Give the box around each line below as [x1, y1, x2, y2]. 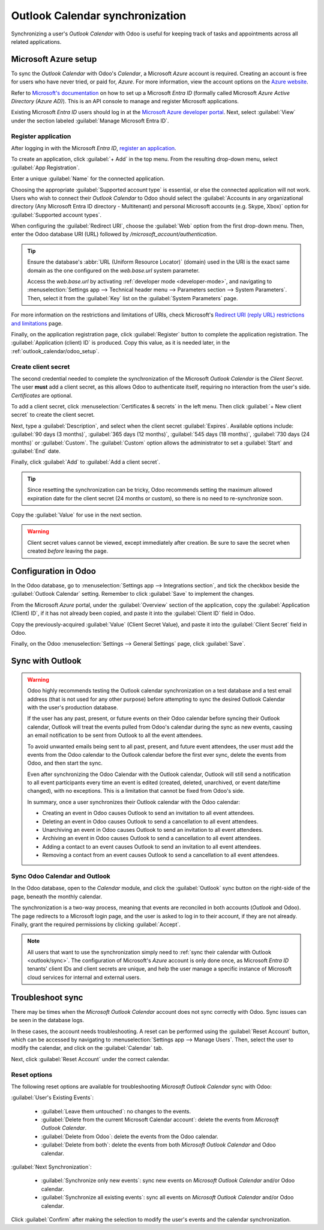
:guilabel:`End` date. [11, 447, 61, 455]
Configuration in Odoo [11, 566, 96, 576]
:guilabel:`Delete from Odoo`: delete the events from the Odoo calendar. [41, 1133, 218, 1140]
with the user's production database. [27, 703, 118, 711]
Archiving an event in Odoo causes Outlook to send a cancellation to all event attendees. [42, 835, 262, 842]
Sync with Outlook [11, 656, 82, 666]
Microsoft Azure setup [11, 54, 97, 64]
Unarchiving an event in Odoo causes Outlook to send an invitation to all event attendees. [42, 826, 263, 834]
